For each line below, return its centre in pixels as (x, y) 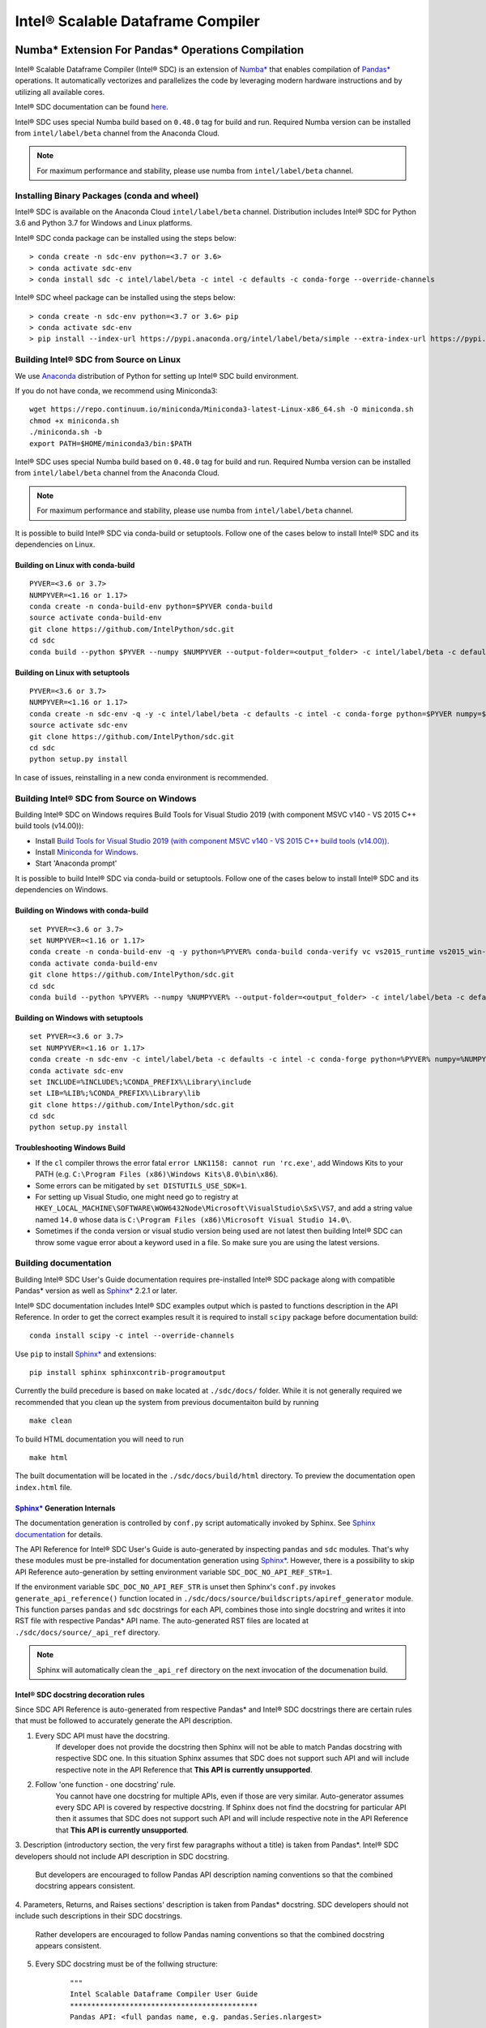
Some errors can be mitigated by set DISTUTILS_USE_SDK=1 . (141, 1185)
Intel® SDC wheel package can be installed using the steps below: (126, 298)
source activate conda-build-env (96, 618)
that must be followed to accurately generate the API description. (124, 1721)
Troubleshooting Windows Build (70, 1148)
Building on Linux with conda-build (75, 565)
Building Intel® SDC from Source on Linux (98, 359)
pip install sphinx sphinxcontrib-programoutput (128, 1373)
